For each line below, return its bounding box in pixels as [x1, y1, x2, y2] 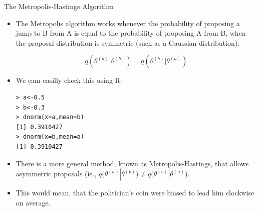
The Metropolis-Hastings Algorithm [4, 1, 114, 11]
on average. [16, 197, 51, 207]
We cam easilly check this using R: [16, 75, 122, 85]
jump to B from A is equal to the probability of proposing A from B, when [16, 28, 246, 38]
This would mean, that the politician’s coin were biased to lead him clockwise [16, 187, 254, 198]
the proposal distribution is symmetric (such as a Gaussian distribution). [16, 37, 240, 48]
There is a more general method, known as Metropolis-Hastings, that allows [16, 158, 249, 168]
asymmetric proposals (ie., [16, 168, 97, 179]
